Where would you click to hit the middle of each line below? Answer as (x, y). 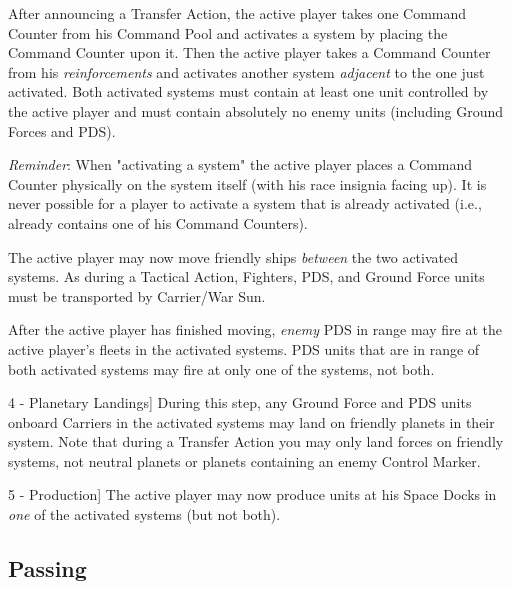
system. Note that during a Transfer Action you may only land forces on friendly (256, 441)
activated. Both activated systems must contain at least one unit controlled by (248, 91)
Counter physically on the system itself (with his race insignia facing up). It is (247, 183)
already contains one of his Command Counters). (158, 222)
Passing (47, 568)
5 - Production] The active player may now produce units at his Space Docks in (252, 494)
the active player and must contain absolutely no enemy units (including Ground (256, 110)
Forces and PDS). (62, 130)
